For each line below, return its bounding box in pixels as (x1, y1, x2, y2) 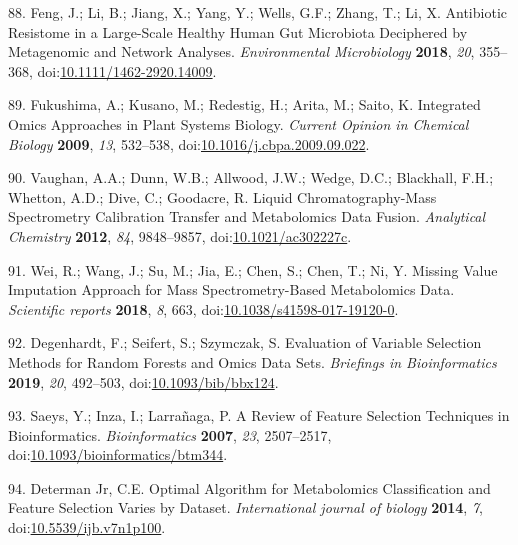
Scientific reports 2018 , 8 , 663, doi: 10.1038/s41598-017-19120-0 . (8, 298, 399, 319)
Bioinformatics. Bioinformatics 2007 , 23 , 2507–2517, (8, 424, 332, 445)
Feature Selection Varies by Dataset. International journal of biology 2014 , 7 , (8, 497, 483, 518)
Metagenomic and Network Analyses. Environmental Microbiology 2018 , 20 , (8, 41, 475, 62)
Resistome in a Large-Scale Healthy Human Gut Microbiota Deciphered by (8, 21, 468, 42)
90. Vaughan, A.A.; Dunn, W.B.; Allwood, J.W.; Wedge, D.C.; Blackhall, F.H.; (8, 167, 494, 188)
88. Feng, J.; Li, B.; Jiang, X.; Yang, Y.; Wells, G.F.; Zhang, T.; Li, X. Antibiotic (8, 2, 507, 22)
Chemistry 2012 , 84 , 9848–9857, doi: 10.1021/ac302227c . (8, 225, 352, 246)
